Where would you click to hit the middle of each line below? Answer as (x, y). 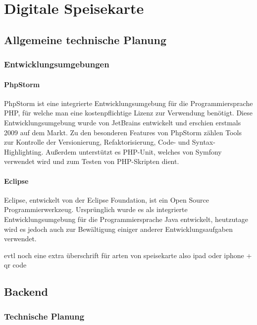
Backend (26, 292)
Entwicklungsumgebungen (57, 64)
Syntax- (204, 142)
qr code (15, 265)
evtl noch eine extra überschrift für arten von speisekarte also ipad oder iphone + (128, 255)
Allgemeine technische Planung (85, 39)
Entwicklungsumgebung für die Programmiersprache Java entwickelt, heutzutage (126, 219)
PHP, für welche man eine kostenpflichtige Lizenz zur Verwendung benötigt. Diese (128, 113)
